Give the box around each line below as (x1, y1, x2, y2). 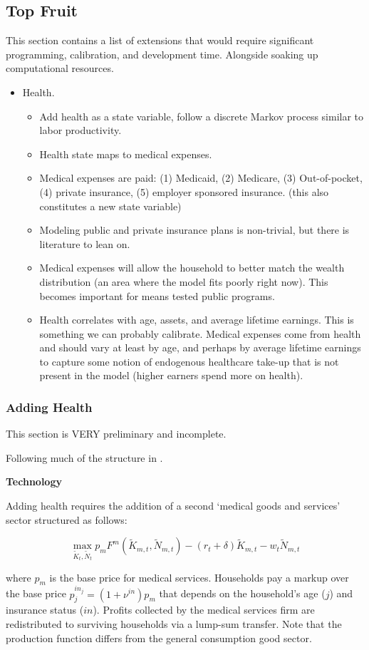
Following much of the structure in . (6, 450, 163, 465)
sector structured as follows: (6, 512, 128, 527)
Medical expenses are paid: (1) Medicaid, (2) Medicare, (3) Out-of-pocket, (39, 170, 363, 185)
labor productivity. (39, 123, 122, 138)
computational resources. (6, 61, 114, 76)
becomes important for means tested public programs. (39, 288, 275, 303)
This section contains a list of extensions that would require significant (6, 33, 314, 48)
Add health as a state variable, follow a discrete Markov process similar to (39, 108, 364, 123)
